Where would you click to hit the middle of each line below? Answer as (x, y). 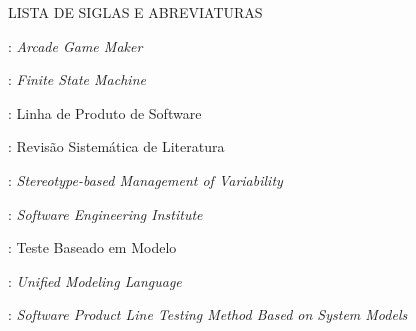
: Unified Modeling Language (95, 280)
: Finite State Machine (77, 79)
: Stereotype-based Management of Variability (145, 179)
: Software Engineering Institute (105, 213)
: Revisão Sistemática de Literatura (116, 146)
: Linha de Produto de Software (105, 112)
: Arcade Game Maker (75, 45)
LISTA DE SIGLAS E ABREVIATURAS (135, 12)
